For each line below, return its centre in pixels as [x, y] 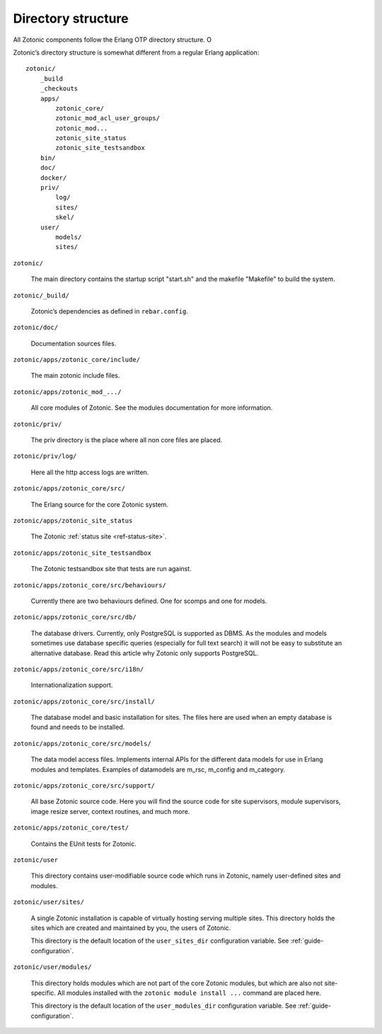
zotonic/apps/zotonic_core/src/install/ [84, 701]
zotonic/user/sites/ [49, 902]
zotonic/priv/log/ [45, 456]
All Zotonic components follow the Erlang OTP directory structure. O [112, 40]
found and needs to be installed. [78, 727]
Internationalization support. [72, 685]
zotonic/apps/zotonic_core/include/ [77, 360]
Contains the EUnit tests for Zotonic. [84, 844]
